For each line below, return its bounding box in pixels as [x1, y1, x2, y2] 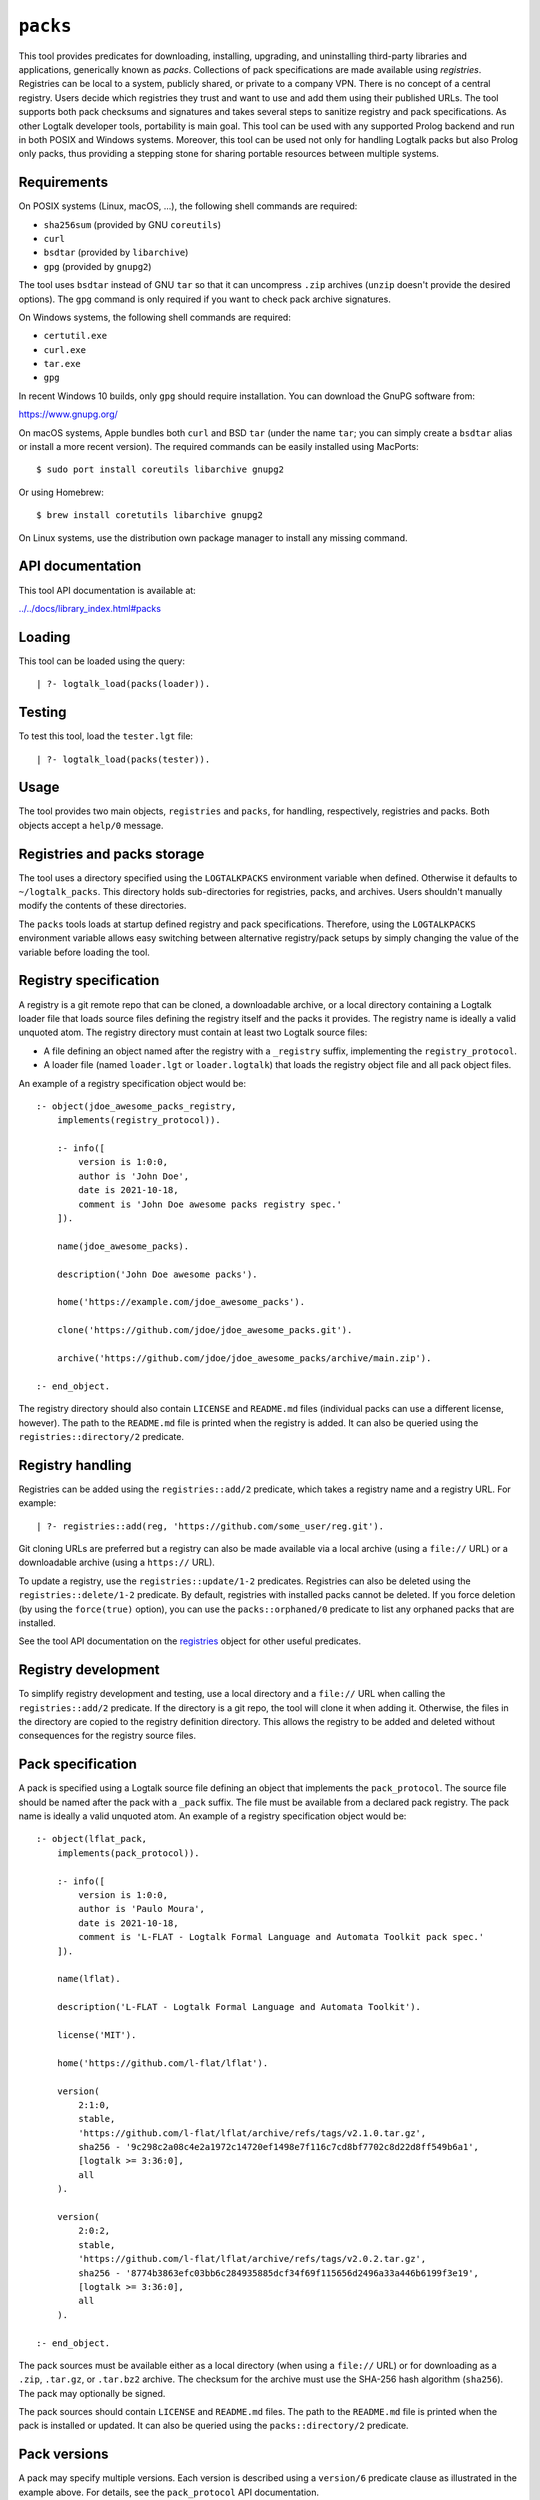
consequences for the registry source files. [18, 1730, 197, 1742]
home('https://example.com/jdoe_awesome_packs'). [56, 1296, 305, 1308]
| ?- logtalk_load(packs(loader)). [36, 678, 211, 690]
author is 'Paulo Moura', [78, 1903, 205, 1915]
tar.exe [43, 358, 82, 370]
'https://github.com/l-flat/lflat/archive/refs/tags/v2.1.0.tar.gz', [78, 2127, 427, 2139]
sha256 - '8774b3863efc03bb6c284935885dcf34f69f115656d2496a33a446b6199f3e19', [78, 2267, 480, 2279]
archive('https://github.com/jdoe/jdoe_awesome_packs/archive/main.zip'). [56, 1352, 432, 1364]
